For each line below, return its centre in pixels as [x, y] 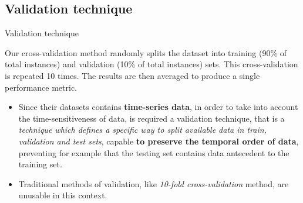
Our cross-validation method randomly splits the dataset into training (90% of [146, 52]
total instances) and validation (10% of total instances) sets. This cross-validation [151, 64]
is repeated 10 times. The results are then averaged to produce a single [132, 75]
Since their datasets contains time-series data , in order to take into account [158, 107]
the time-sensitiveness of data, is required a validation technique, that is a [151, 118]
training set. [40, 164]
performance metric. [41, 87]
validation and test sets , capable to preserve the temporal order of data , [159, 141]
